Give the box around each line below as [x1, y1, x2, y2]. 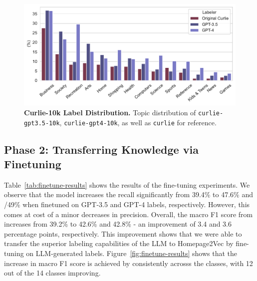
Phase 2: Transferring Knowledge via [4, 141, 199, 157]
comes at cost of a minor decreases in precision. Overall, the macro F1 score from [4, 209, 253, 219]
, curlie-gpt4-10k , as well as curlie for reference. [59, 117, 217, 127]
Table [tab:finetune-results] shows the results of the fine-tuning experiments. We [4, 179, 250, 190]
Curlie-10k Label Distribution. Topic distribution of [24, 107, 196, 117]
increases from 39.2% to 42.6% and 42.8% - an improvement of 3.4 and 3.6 [4, 219, 232, 229]
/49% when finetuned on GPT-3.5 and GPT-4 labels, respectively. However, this [4, 199, 250, 209]
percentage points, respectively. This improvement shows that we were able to [4, 228, 242, 239]
